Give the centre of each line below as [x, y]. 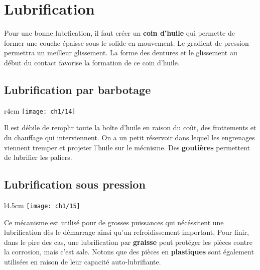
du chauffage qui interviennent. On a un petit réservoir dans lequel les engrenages [129, 137]
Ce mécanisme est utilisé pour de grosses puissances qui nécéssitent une [114, 222]
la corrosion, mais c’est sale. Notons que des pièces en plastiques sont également [129, 252]
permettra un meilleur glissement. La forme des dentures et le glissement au [121, 53]
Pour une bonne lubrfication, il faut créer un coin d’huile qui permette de [119, 33]
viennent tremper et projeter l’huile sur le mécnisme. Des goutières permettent [127, 147]
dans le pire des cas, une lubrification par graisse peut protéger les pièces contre [128, 242]
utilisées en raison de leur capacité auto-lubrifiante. [83, 261]
